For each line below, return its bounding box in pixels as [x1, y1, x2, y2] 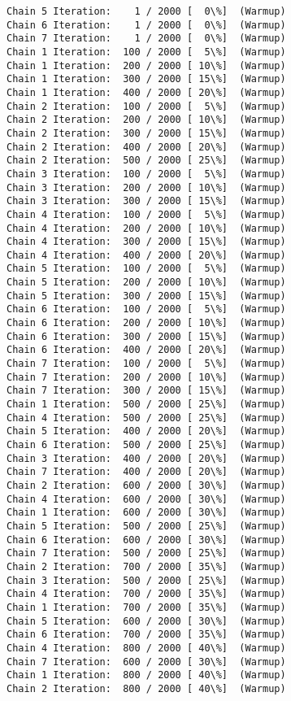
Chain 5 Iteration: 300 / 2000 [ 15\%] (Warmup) [7, 290, 286, 302]
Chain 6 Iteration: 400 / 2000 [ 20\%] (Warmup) [7, 344, 286, 356]
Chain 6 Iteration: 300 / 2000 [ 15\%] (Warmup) [7, 330, 286, 342]
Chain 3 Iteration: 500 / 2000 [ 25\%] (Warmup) [7, 574, 286, 586]
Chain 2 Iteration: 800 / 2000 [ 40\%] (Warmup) [7, 682, 286, 694]
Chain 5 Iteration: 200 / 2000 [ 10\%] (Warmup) [7, 276, 286, 289]
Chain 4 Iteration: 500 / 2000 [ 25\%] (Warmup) [7, 411, 286, 424]
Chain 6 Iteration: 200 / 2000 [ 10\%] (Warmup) [7, 317, 286, 329]
